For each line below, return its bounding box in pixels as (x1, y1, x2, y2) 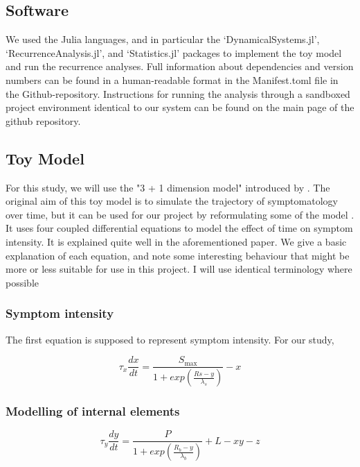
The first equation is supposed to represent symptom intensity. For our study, (6, 332, 334, 346)
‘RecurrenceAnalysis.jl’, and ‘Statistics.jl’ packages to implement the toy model (6, 45, 342, 60)
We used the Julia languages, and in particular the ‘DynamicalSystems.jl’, (6, 32, 320, 46)
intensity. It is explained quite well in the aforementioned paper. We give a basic (6, 234, 347, 248)
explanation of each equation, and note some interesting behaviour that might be (6, 248, 350, 262)
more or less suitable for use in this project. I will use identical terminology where (6, 262, 352, 276)
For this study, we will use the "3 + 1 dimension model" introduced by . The (6, 180, 330, 194)
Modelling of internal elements (6, 402, 180, 419)
